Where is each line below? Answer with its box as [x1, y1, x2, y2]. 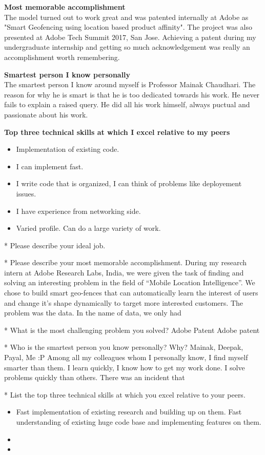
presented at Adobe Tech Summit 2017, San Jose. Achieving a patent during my [4, 31, 256, 42]
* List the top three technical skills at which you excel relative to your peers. [4, 389, 246, 400]
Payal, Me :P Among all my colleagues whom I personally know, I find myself [4, 352, 248, 363]
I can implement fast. [16, 161, 84, 171]
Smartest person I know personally [4, 69, 131, 80]
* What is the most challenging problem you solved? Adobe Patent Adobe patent [4, 324, 260, 335]
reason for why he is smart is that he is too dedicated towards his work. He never [4, 89, 260, 100]
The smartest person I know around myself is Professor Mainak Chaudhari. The [4, 79, 256, 90]
